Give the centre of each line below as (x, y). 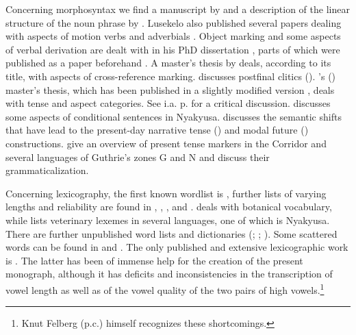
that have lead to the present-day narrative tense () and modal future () (157, 130)
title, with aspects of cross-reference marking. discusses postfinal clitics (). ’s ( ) (171, 76)
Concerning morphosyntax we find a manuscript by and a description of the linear (178, 9)
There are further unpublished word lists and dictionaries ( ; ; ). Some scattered (171, 233)
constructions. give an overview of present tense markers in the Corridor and (166, 143)
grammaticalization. (47, 170)
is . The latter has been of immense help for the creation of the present (154, 260)
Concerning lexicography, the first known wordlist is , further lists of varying (166, 193)
